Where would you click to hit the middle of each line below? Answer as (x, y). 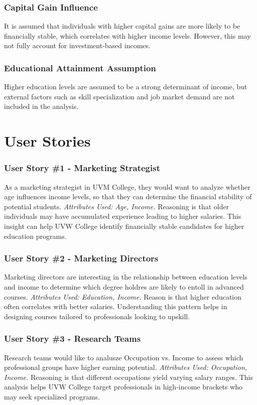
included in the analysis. (41, 106)
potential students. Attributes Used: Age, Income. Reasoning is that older (117, 206)
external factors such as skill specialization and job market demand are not (119, 96)
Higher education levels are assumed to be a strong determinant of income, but (126, 87)
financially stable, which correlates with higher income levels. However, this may (127, 35)
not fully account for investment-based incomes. (77, 45)
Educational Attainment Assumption (80, 67)
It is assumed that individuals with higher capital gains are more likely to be (122, 26)
